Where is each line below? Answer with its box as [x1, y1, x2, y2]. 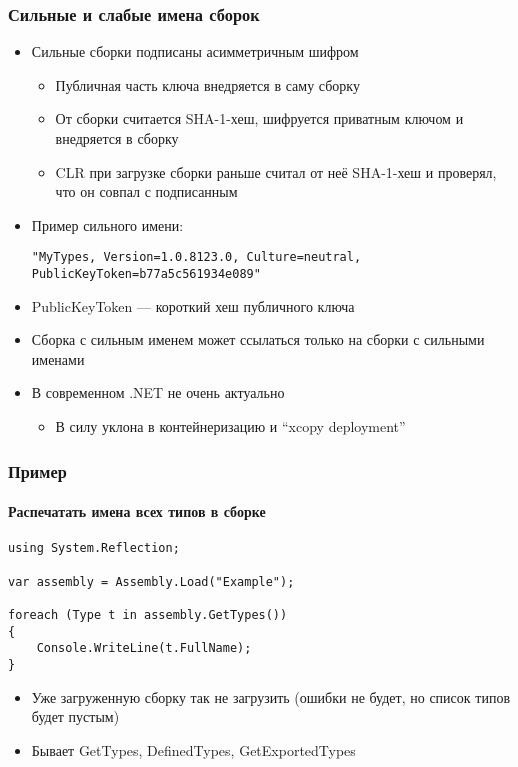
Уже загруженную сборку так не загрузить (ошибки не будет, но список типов [31, 686, 510, 707]
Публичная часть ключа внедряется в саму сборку [55, 74, 360, 95]
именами [31, 348, 85, 369]
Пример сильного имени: [31, 214, 184, 235]
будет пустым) [31, 706, 120, 727]
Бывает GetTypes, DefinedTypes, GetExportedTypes [31, 739, 356, 760]
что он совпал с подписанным [55, 181, 238, 202]
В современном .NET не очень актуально [31, 382, 285, 403]
